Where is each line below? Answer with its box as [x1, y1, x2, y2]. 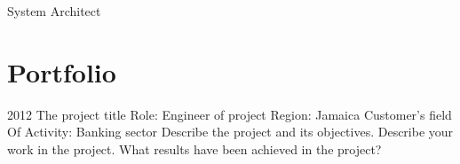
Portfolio [7, 53, 116, 90]
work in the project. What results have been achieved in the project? [7, 139, 382, 158]
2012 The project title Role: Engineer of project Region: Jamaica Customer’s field [7, 105, 452, 123]
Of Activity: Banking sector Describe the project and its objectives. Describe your [7, 122, 454, 141]
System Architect [7, 2, 101, 20]
